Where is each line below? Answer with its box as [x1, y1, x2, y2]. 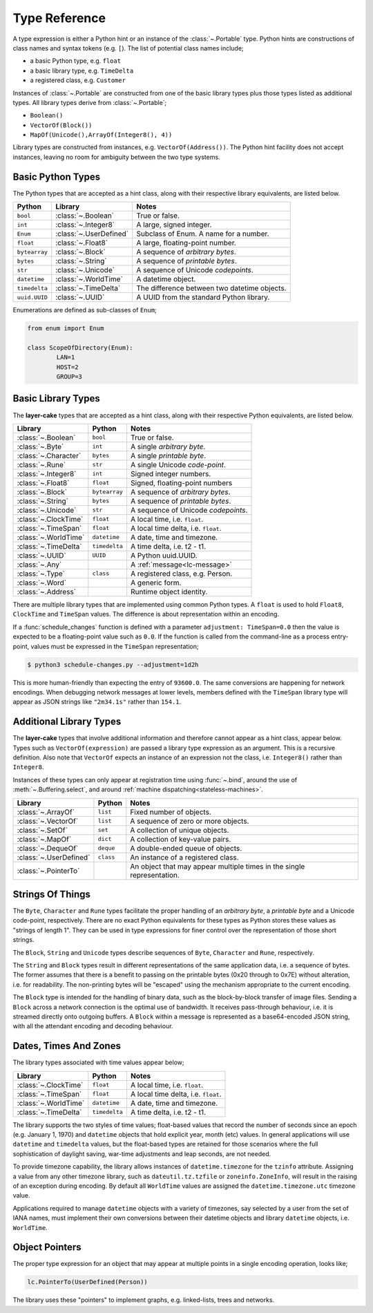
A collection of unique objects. [130, 825, 229, 835]
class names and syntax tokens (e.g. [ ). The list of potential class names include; [12, 44, 245, 52]
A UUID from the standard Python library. [135, 292, 270, 302]
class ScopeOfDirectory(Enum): [27, 343, 134, 352]
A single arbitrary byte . [130, 442, 206, 451]
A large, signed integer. [135, 220, 212, 229]
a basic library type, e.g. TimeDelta [30, 66, 134, 75]
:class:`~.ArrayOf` [17, 807, 75, 817]
